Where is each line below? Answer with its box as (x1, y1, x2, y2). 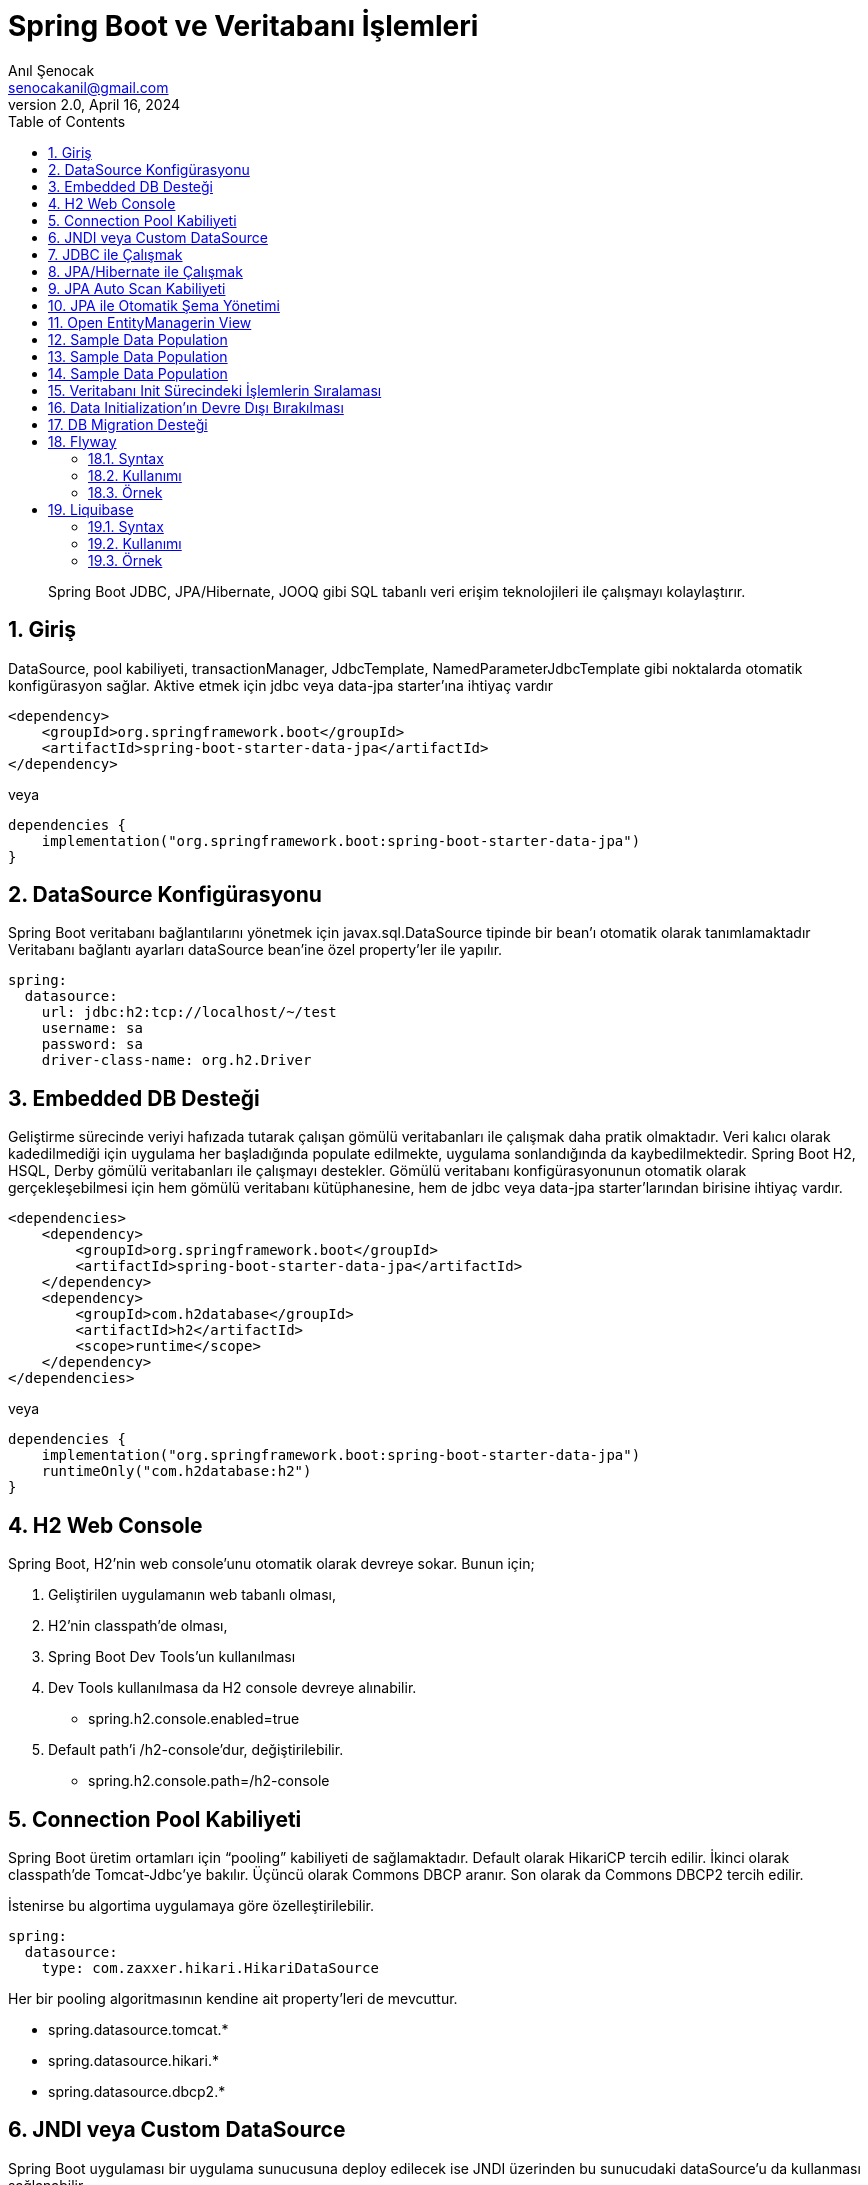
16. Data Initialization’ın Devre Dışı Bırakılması (48, 398, 344, 416)
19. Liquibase (48, 500, 134, 518)
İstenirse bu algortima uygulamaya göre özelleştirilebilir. (8, 1896, 375, 1914)
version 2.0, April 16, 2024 (8, 95, 181, 113)
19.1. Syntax (88, 517, 164, 535)
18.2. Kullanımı (88, 466, 182, 484)
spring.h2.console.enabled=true (88, 1710, 300, 1728)
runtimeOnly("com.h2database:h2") (41, 1463, 312, 1480)
